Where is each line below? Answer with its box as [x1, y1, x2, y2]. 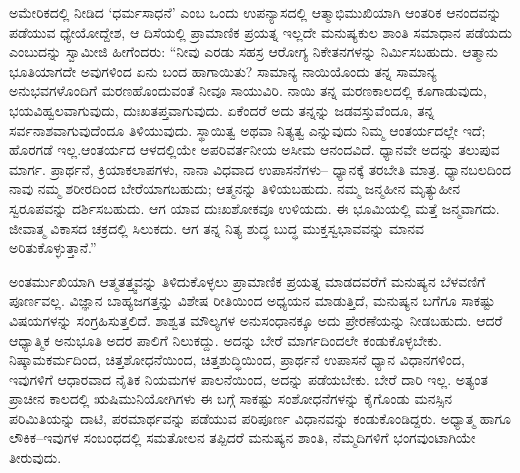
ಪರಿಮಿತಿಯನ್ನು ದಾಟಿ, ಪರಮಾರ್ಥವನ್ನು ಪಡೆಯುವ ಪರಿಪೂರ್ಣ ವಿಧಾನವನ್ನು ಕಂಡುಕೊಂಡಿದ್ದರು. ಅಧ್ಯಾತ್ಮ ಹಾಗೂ [9, 407, 511, 428]
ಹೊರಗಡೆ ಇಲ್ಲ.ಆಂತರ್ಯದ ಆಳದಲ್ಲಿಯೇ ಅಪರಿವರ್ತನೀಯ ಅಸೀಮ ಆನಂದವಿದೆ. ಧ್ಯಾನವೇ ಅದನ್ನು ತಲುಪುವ [9, 139, 500, 160]
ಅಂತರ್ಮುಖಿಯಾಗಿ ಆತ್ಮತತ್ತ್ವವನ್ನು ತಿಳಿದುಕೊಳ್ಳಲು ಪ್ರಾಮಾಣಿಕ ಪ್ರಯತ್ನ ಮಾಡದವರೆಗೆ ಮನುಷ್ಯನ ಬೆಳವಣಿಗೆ [9, 270, 486, 291]
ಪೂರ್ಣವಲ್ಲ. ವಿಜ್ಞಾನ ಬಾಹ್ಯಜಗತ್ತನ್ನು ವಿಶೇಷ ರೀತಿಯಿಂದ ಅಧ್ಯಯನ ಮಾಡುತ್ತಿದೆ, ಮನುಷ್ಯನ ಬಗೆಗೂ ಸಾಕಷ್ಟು [9, 290, 496, 311]
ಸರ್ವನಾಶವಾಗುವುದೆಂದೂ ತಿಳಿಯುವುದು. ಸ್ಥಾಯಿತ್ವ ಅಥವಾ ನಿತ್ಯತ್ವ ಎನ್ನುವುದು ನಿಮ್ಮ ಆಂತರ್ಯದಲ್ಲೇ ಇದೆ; [9, 119, 486, 140]
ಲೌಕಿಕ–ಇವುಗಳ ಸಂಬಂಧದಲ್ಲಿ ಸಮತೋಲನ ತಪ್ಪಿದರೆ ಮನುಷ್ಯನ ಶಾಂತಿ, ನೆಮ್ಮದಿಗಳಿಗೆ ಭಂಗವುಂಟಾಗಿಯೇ [9, 427, 476, 448]
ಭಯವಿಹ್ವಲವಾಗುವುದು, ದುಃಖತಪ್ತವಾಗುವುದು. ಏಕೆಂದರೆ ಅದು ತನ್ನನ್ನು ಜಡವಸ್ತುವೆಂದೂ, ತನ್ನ [9, 99, 435, 120]
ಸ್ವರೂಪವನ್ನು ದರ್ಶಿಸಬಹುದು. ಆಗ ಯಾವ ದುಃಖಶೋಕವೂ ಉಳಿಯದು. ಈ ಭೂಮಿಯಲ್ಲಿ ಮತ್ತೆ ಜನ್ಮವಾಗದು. [9, 197, 500, 218]
